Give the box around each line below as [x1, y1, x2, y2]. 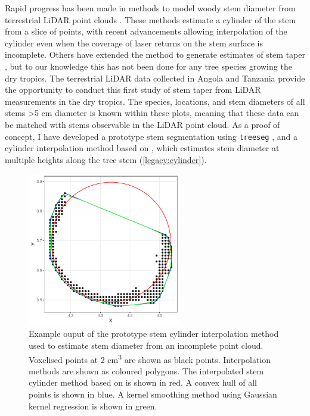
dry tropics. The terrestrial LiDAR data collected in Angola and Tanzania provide [5, 71, 305, 84]
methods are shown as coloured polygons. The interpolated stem [29, 364, 264, 377]
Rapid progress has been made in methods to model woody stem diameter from [5, 2, 296, 14]
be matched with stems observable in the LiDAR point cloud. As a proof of [5, 118, 280, 130]
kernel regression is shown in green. [29, 399, 157, 412]
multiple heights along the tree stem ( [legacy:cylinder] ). [5, 153, 207, 165]
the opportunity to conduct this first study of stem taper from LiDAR [5, 83, 261, 96]
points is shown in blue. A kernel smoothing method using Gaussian [29, 387, 277, 400]
